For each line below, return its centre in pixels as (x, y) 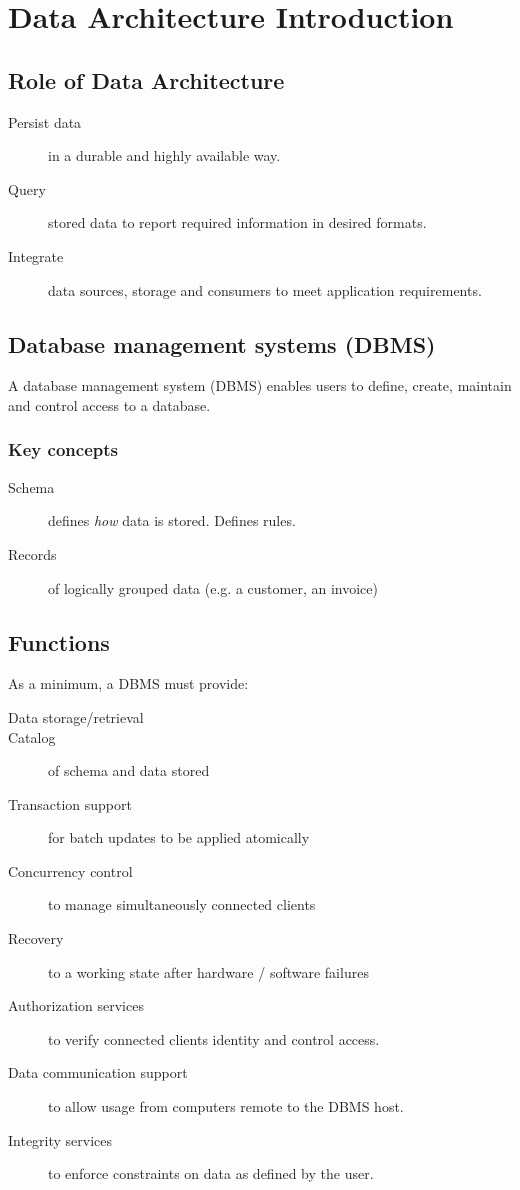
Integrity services (60, 1139)
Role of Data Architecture (146, 79)
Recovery (36, 938)
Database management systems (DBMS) (222, 343)
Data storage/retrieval (76, 716)
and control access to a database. (109, 404)
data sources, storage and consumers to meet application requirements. (265, 289)
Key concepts (63, 449)
